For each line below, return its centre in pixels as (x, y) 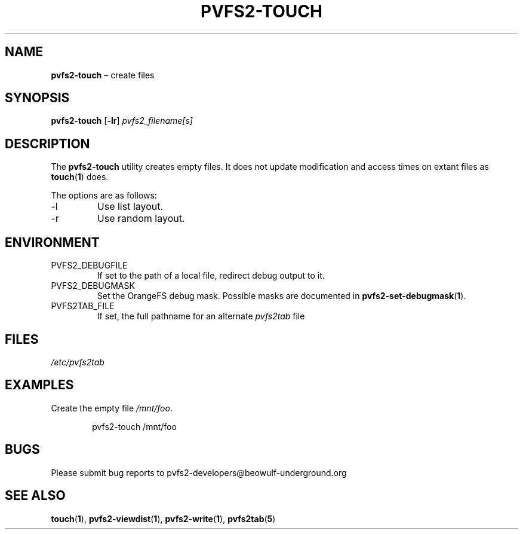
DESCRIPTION (47, 144)
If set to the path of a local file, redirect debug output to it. (211, 276)
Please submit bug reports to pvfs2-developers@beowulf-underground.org (199, 472)
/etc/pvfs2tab (78, 362)
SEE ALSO (35, 496)
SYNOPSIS (37, 98)
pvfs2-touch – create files (103, 75)
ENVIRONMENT (52, 242)
